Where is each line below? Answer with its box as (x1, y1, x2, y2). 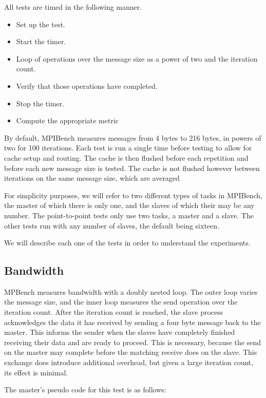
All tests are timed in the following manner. (4, 2, 142, 12)
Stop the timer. (16, 98, 65, 108)
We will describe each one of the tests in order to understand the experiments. (4, 237, 251, 248)
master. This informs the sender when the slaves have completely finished (4, 327, 235, 337)
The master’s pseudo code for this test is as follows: (4, 384, 166, 395)
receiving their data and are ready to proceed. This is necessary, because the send (4, 336, 261, 347)
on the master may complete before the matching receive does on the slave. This (4, 347, 257, 357)
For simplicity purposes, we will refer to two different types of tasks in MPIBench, (4, 189, 262, 200)
